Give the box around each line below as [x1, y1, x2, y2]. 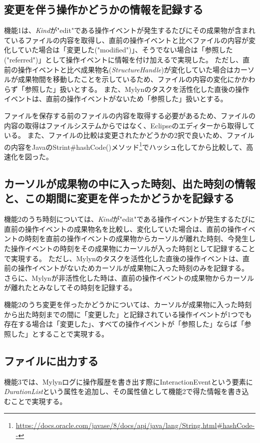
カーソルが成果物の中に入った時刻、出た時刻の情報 [4, 175, 256, 191]
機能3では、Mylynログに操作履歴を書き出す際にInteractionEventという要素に [4, 376, 253, 387]
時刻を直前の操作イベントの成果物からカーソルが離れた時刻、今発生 [24, 233, 249, 244]
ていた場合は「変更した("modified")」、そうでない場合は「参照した [17, 44, 233, 55]
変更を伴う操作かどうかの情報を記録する [4, 1, 203, 17]
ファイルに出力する [4, 353, 98, 368]
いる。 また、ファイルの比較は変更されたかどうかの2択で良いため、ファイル [4, 130, 255, 140]
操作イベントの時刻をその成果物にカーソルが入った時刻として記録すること [10, 243, 256, 253]
